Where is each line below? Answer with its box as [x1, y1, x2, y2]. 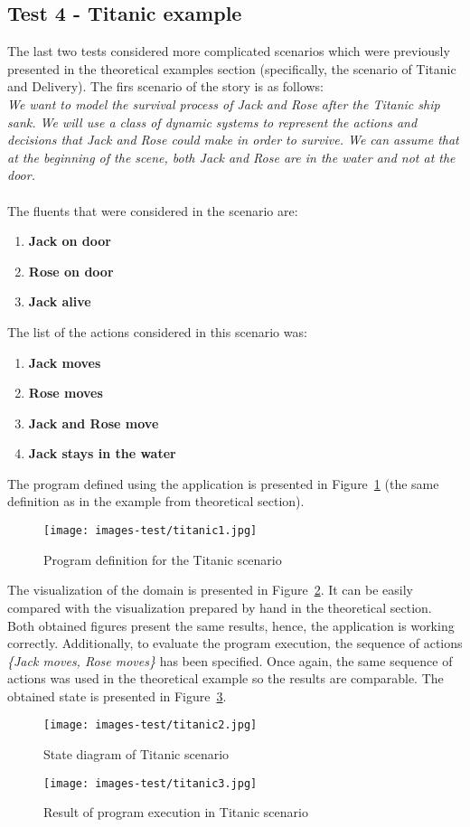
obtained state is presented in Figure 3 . [7, 686, 227, 705]
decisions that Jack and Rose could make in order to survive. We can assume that [7, 130, 459, 149]
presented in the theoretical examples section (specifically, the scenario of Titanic [7, 59, 456, 78]
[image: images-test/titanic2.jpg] [43, 719, 258, 732]
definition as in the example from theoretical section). [7, 492, 305, 511]
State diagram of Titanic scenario [43, 745, 230, 764]
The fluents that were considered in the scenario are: [7, 201, 298, 220]
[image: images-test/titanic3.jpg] [43, 776, 258, 790]
